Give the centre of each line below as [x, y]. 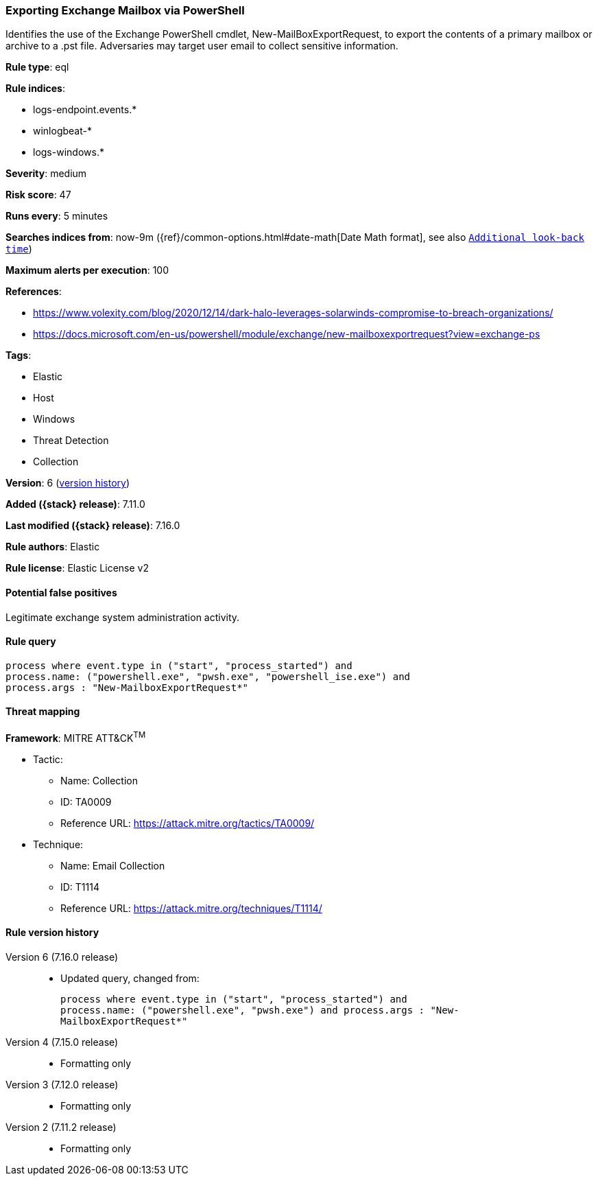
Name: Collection [99, 780]
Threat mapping [43, 712]
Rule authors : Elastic [53, 547]
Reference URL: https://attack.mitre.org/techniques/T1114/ [191, 908]
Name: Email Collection [113, 865]
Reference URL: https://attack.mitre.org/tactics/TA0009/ [188, 823]
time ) [19, 249]
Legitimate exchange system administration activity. [123, 617]
